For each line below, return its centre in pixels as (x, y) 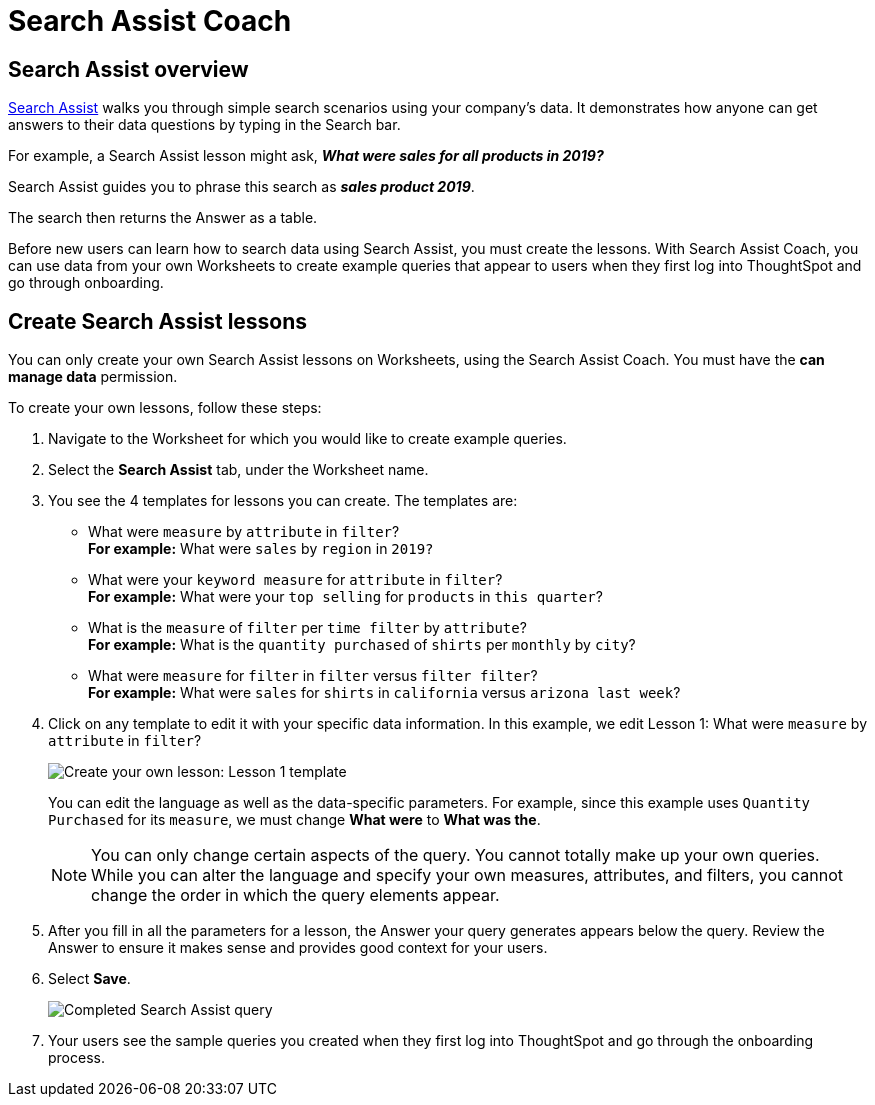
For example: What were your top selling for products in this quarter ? (345, 597)
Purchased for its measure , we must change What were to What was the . (294, 820)
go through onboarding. (86, 283)
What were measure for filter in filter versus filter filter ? (313, 676)
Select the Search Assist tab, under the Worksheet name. (238, 470)
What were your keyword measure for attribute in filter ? (295, 580)
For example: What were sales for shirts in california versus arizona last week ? (384, 693)
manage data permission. (93, 377)
